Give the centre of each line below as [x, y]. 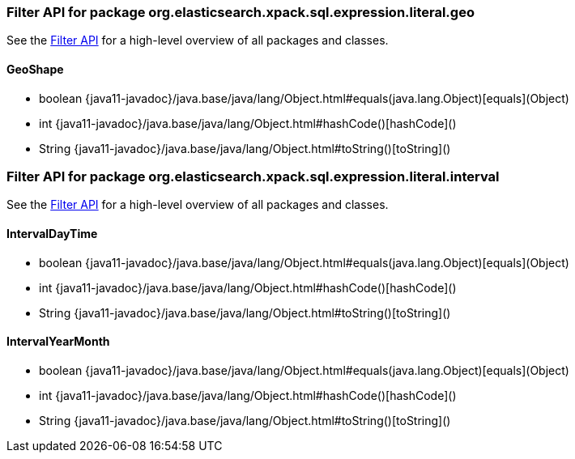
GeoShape [35, 69]
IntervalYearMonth [58, 342]
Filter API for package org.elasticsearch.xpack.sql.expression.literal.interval [253, 176]
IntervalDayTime [52, 233]
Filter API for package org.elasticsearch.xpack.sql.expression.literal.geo [241, 12]
